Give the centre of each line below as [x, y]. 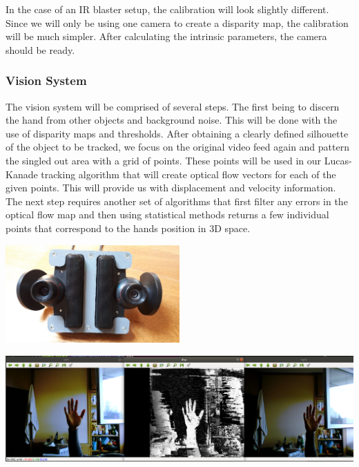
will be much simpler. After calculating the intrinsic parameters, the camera [166, 36]
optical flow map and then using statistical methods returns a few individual [167, 215]
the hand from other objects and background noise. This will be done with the [172, 120]
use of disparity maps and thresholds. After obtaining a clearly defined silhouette [177, 133]
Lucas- [338, 160]
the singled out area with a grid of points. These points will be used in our [164, 160]
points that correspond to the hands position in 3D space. [128, 228]
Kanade [22, 174]
